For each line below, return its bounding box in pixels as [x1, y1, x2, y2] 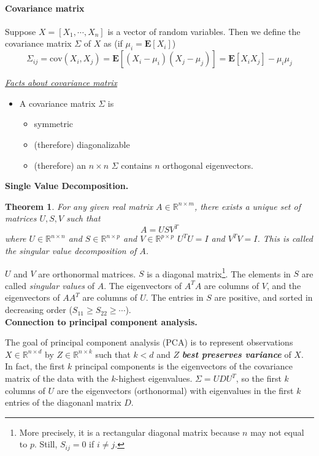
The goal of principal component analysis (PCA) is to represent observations [5, 336, 293, 349]
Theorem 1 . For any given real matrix [5, 199, 153, 212]
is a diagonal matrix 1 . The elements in [147, 265, 291, 280]
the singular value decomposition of [5, 244, 137, 257]
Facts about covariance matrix [5, 76, 118, 89]
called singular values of [5, 279, 94, 292]
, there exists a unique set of [194, 199, 301, 212]
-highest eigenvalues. [115, 372, 193, 385]
